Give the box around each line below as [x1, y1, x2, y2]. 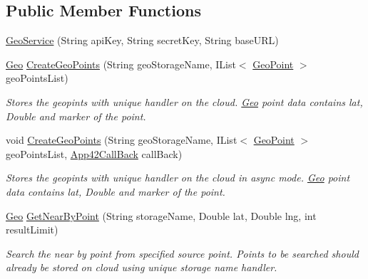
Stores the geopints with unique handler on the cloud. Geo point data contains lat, [6, 94, 363, 109]
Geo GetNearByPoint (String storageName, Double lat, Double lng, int [6, 208, 317, 223]
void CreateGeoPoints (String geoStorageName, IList [6, 132, 237, 147]
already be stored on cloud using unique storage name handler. [6, 260, 277, 275]
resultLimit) [6, 222, 58, 237]
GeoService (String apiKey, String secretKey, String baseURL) [6, 33, 279, 48]
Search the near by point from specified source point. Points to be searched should [6, 246, 359, 260]
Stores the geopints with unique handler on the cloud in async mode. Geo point [6, 170, 350, 185]
